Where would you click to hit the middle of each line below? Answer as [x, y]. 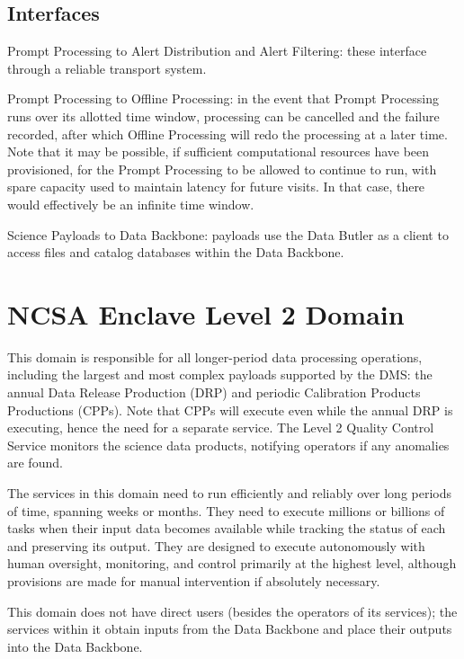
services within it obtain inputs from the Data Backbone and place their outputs [230, 629]
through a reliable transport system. [107, 68]
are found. [35, 463]
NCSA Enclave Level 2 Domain [206, 313]
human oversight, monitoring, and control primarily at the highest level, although [232, 563]
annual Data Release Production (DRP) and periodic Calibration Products [214, 392]
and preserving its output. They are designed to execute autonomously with [216, 545]
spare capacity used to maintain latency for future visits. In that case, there [216, 187]
